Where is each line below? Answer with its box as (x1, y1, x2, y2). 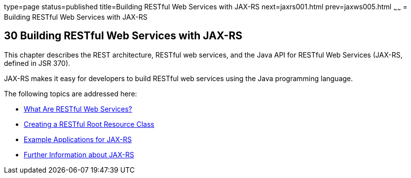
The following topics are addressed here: (4, 89, 137, 98)
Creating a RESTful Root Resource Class (24, 119, 154, 128)
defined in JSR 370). (4, 59, 71, 67)
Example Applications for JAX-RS (24, 135, 132, 144)
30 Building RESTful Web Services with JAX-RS (4, 30, 242, 42)
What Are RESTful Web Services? (24, 104, 132, 113)
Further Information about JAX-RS (24, 150, 134, 159)
